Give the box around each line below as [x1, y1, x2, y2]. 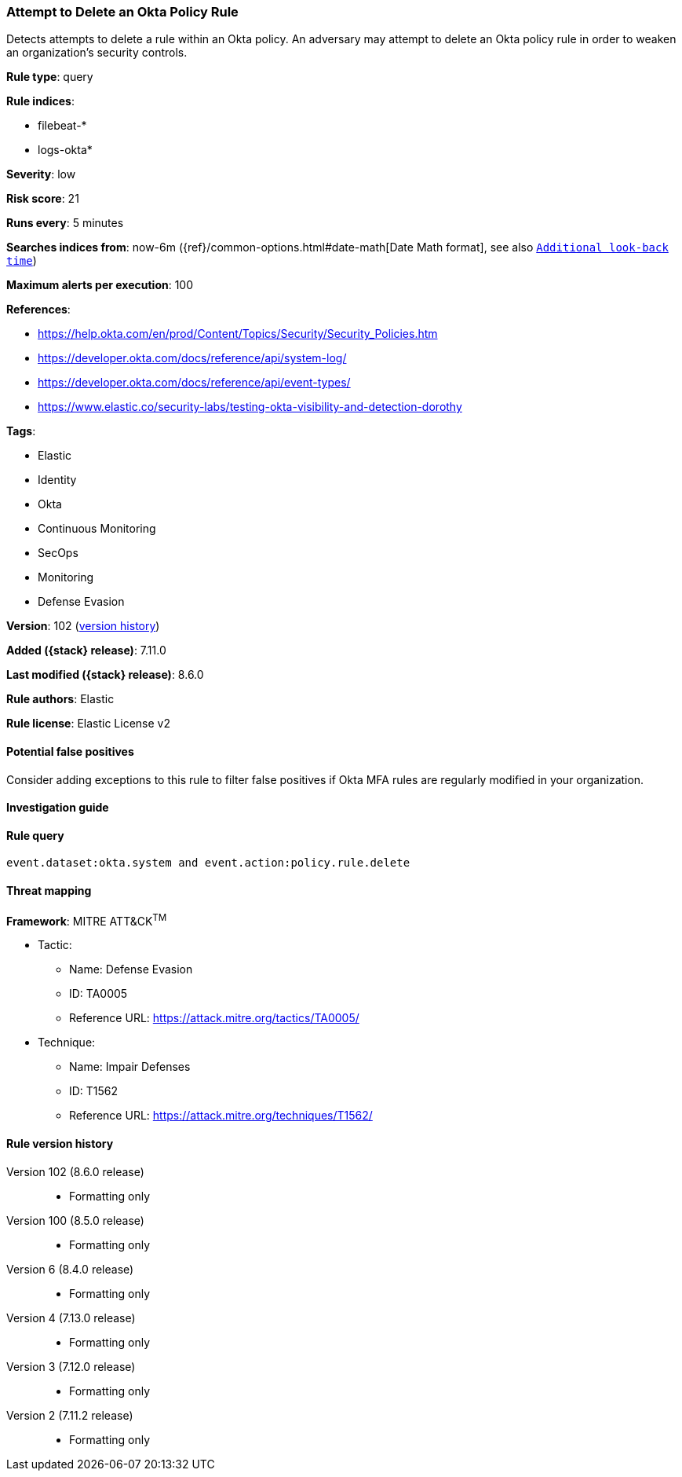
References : [6, 302, 71, 317]
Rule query [6, 828, 64, 842]
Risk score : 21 [6, 192, 79, 206]
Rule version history [6, 1136, 114, 1150]
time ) [6, 254, 37, 268]
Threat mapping [6, 884, 92, 898]
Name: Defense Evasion [69, 962, 193, 977]
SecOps [38, 546, 78, 560]
